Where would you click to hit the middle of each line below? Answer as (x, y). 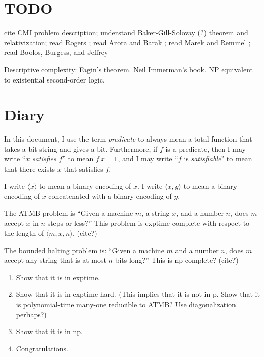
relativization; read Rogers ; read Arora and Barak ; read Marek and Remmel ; (127, 42)
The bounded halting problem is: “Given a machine (84, 250)
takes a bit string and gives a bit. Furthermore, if (81, 148)
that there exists (30, 169)
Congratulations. (42, 348)
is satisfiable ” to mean (218, 159)
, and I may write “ (148, 159)
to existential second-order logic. (54, 79)
